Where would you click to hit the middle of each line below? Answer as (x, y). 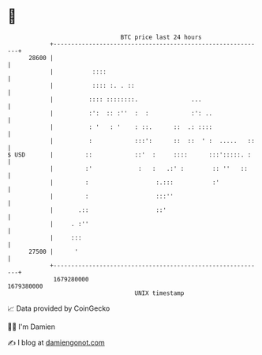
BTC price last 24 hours (161, 37)
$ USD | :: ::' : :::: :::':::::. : (129, 155)
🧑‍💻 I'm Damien (32, 327)
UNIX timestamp (159, 293)
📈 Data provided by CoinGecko (59, 308)
